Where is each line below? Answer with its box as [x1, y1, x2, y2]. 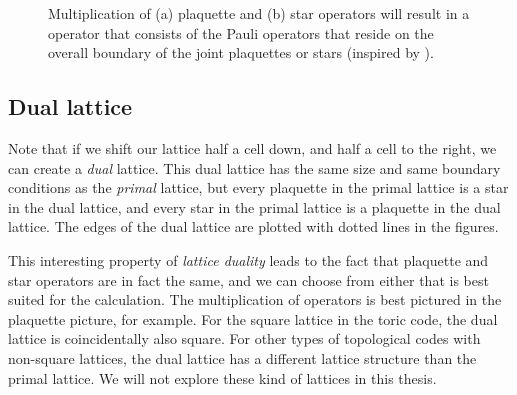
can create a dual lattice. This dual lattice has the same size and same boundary [8, 157, 501, 178]
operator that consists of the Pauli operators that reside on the [48, 22, 434, 43]
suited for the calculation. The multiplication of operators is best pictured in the [8, 289, 502, 310]
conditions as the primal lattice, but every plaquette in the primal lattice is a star [8, 177, 509, 198]
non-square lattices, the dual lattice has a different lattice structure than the [8, 347, 477, 368]
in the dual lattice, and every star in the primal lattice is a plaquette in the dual [8, 196, 501, 217]
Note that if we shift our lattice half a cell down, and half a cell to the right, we [8, 137, 497, 158]
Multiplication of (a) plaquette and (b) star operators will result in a [48, 3, 470, 23]
